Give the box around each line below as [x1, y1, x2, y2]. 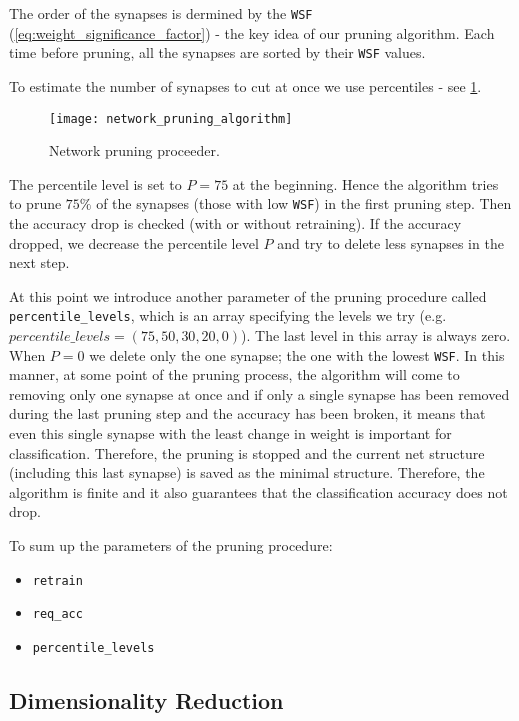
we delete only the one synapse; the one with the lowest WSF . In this [89, 344, 505, 365]
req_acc [32, 607, 83, 622]
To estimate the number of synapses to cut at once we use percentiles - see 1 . [9, 75, 482, 96]
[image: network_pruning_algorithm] [49, 111, 293, 126]
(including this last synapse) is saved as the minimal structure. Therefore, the [9, 462, 485, 483]
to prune [9, 193, 62, 214]
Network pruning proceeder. [49, 140, 220, 161]
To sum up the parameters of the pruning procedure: [9, 535, 333, 556]
